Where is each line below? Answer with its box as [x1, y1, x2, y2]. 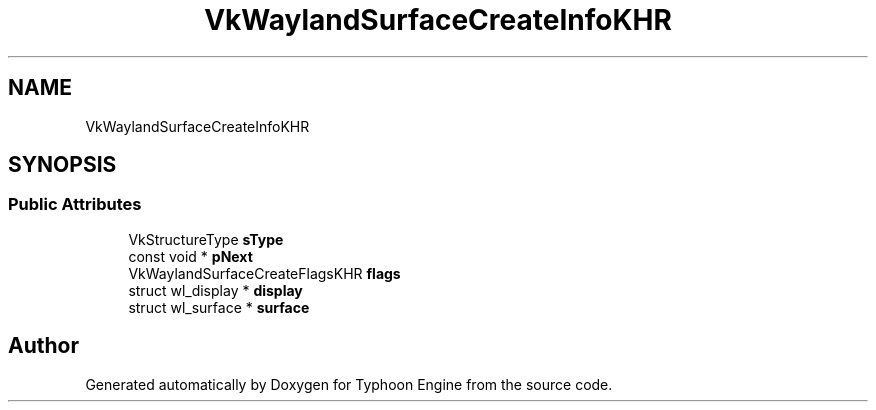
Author [8, 333, 79, 359]
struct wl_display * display [128, 281, 303, 299]
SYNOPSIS [8, 152, 117, 178]
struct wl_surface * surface [128, 298, 310, 316]
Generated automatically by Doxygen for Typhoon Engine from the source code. [85, 375, 613, 393]
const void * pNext [128, 247, 253, 265]
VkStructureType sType [128, 230, 284, 248]
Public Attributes [8, 194, 142, 215]
